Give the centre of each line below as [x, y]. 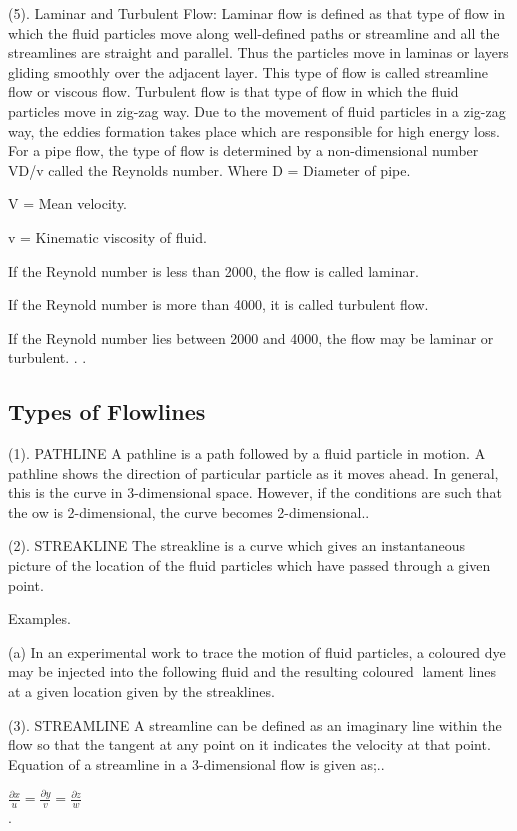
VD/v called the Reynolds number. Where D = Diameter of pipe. [209, 169]
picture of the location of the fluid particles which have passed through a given [249, 565]
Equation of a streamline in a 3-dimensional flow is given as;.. [196, 763]
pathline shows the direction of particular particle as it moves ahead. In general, [253, 472]
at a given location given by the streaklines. [141, 691]
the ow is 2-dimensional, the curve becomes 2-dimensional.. [189, 511]
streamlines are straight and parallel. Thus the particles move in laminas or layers [258, 52]
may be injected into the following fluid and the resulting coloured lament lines [252, 671]
